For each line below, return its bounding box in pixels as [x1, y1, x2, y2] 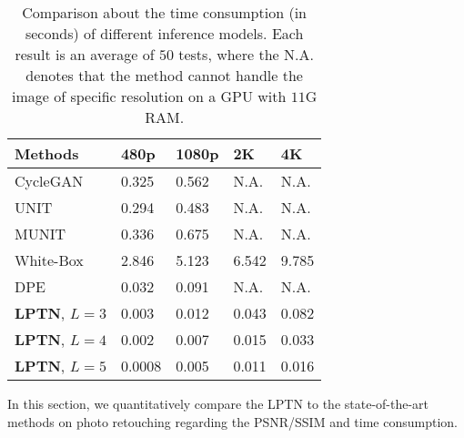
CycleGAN [15, 170, 84, 191]
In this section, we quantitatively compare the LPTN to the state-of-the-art [7, 394, 429, 413]
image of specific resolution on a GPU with [11, 86, 287, 107]
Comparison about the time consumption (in [22, 2, 307, 23]
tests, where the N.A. [178, 44, 314, 65]
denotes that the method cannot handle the [25, 65, 303, 86]
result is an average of [15, 44, 155, 65]
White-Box [15, 250, 84, 270]
